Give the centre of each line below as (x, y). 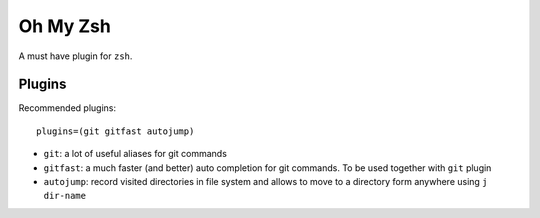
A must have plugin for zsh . (75, 56)
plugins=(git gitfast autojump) (115, 131)
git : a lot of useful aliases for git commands (135, 154)
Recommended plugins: (67, 108)
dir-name (65, 196)
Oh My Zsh (65, 26)
